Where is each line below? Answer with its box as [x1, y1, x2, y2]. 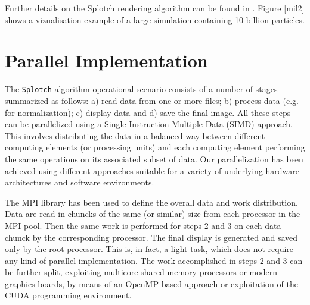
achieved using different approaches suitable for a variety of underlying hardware [5, 164, 300, 177]
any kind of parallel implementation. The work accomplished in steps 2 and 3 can [5, 254, 303, 266]
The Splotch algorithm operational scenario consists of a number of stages [5, 83, 278, 95]
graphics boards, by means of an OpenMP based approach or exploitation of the [5, 277, 298, 290]
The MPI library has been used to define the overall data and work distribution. [5, 196, 298, 208]
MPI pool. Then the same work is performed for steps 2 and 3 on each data [5, 219, 281, 231]
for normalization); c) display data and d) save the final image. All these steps [5, 106, 291, 118]
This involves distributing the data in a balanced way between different [5, 129, 265, 142]
